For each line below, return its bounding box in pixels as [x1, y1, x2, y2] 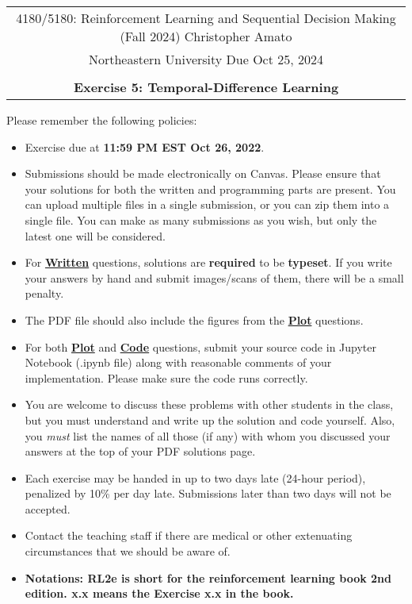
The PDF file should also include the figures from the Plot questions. [25, 311, 364, 328]
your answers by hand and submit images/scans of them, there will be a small [25, 269, 404, 286]
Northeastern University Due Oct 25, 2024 [88, 50, 324, 68]
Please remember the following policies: [6, 112, 197, 128]
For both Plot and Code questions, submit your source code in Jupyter [25, 338, 377, 355]
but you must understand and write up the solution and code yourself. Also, [25, 411, 395, 428]
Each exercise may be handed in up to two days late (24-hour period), [25, 469, 366, 486]
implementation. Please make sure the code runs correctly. [25, 369, 308, 386]
